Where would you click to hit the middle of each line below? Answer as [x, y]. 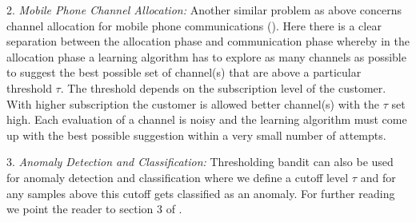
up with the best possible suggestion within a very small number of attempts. [196, 135]
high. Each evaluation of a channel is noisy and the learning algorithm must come [207, 119]
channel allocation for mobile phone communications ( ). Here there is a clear [194, 25]
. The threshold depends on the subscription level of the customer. [223, 87]
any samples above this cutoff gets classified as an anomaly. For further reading [201, 193]
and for [378, 177]
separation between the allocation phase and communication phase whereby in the [208, 41]
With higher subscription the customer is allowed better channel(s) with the [193, 103]
